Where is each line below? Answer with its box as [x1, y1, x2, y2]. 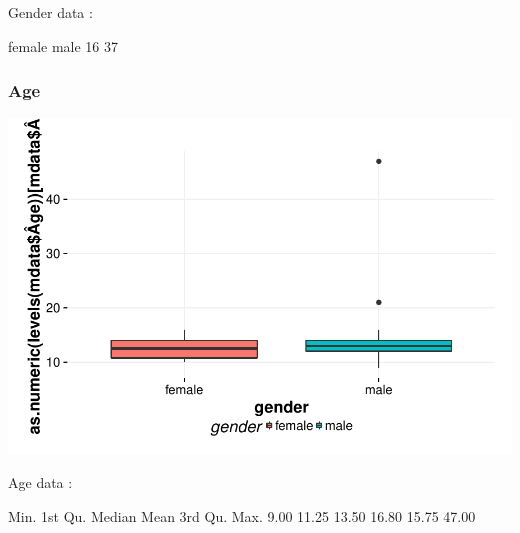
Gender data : [8, 2, 93, 22]
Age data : [8, 472, 73, 492]
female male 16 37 [8, 35, 119, 56]
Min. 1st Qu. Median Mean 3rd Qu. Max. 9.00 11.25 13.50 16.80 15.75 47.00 [8, 505, 476, 526]
